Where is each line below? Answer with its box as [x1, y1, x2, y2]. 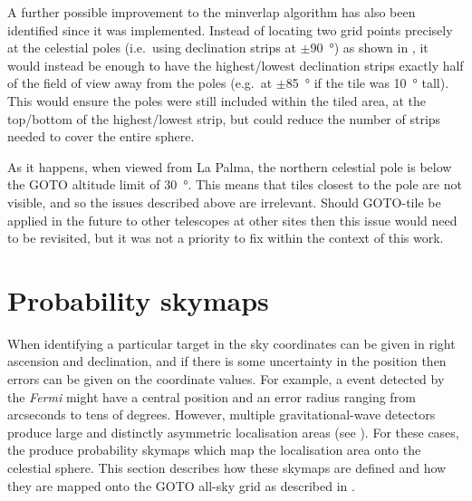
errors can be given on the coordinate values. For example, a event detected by [7, 370, 445, 389]
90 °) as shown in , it [310, 38, 429, 57]
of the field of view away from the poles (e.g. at [7, 73, 273, 92]
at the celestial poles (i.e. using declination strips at [7, 38, 296, 57]
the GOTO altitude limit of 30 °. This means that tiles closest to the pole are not [7, 175, 462, 194]
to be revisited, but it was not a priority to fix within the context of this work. [7, 228, 444, 247]
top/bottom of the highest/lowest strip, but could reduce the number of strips [7, 109, 441, 128]
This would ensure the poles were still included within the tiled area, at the [7, 91, 427, 110]
